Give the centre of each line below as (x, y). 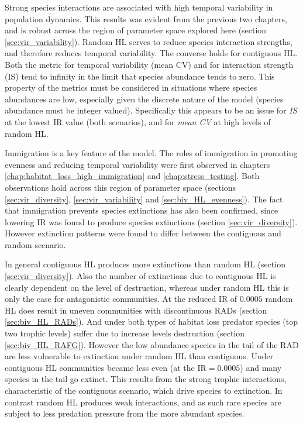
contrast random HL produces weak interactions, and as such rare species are (143, 402)
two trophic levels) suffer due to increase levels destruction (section (125, 333)
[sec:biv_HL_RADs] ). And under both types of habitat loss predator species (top (151, 321)
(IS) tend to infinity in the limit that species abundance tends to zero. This (140, 76)
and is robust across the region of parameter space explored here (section (136, 30)
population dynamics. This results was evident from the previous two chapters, (146, 18)
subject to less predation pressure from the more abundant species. (125, 413)
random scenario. (35, 244)
